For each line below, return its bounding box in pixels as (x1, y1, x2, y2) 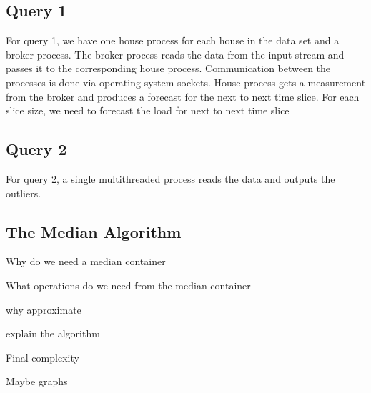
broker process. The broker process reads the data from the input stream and (6, 46, 345, 61)
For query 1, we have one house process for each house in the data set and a (6, 33, 340, 48)
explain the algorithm (6, 326, 100, 341)
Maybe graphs (6, 374, 68, 389)
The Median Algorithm (6, 220, 182, 242)
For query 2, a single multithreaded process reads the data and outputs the (6, 171, 335, 186)
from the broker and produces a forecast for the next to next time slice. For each (6, 89, 360, 104)
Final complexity (6, 349, 79, 364)
